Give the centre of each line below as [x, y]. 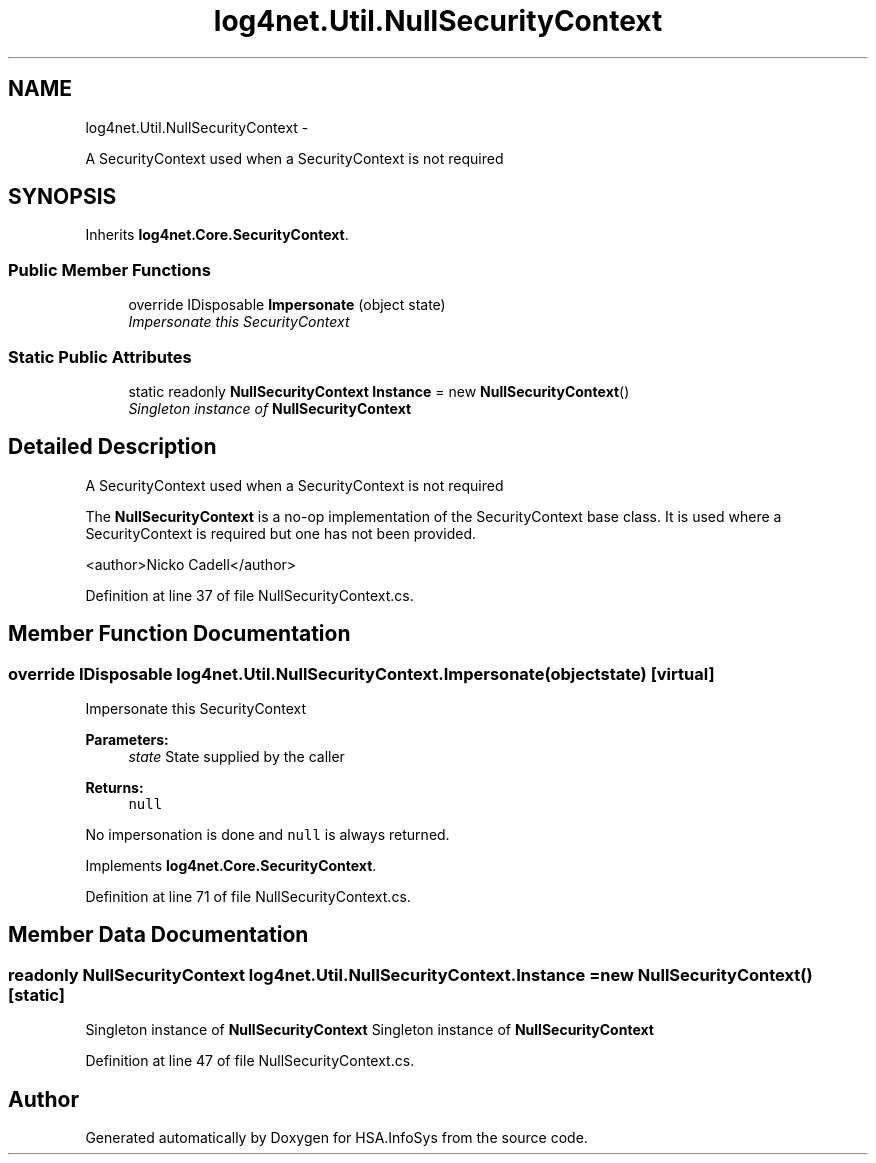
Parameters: [127, 739]
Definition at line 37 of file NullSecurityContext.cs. [249, 595]
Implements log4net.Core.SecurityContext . [231, 865]
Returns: [114, 787]
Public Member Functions [109, 269]
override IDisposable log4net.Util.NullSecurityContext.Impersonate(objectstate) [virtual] [361, 673]
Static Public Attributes [100, 356]
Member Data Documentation [158, 935]
